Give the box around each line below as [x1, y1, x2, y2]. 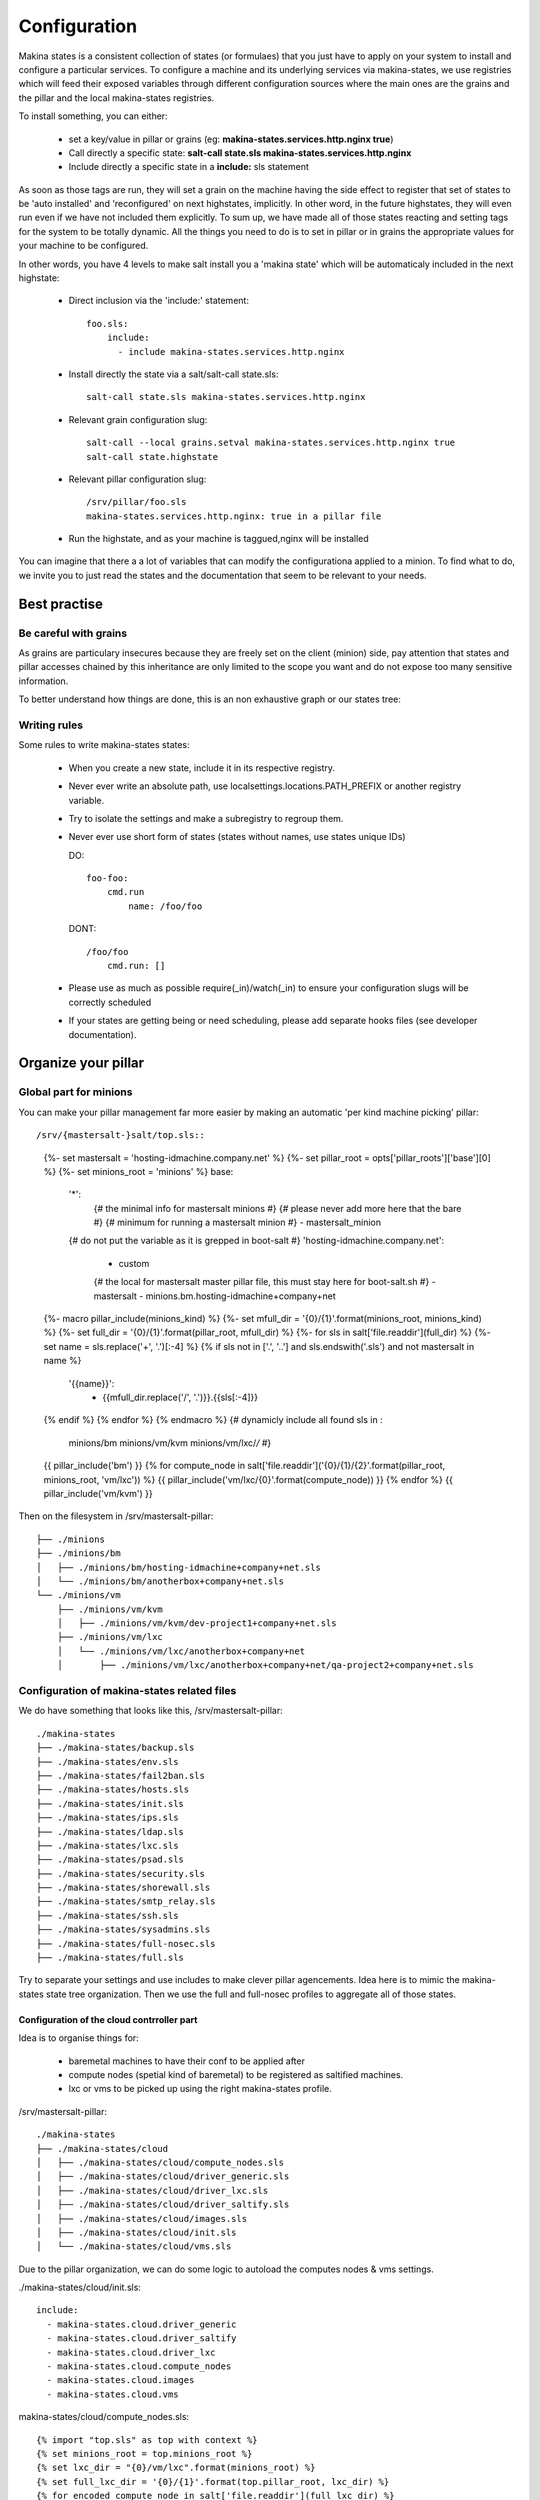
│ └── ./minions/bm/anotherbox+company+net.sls [36, 1575, 285, 1587]
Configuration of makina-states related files [18, 1684, 237, 1698]
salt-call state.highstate [86, 451, 219, 462]
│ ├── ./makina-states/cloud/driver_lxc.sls [36, 2185, 269, 2196]
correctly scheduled [68, 996, 152, 1008]
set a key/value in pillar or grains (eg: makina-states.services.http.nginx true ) [68, 133, 394, 145]
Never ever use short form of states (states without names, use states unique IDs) [68, 831, 406, 843]
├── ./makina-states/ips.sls [36, 1812, 179, 1824]
